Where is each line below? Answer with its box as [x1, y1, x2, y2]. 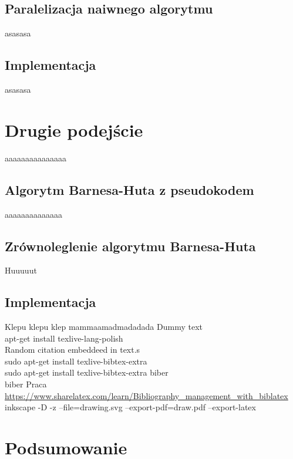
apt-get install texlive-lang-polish [5, 332, 123, 344]
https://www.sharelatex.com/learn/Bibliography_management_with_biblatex [5, 389, 288, 401]
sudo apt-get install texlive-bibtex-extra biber [5, 366, 169, 379]
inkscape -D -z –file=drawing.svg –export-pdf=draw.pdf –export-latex [5, 401, 256, 413]
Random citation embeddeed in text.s [5, 343, 140, 356]
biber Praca [5, 378, 47, 390]
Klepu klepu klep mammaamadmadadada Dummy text [5, 320, 203, 333]
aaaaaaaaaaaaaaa [5, 151, 66, 164]
